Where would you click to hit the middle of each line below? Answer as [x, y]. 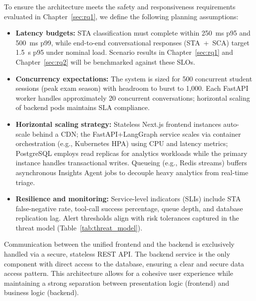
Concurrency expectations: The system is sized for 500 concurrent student [134, 78]
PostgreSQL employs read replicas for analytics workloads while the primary [131, 153]
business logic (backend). [42, 292]
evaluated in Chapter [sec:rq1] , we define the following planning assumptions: [121, 16]
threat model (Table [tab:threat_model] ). [79, 227]
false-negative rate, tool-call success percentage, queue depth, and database [129, 208]
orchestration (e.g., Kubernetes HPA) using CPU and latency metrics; [122, 143]
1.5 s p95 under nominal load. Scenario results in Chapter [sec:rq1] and [124, 52]
